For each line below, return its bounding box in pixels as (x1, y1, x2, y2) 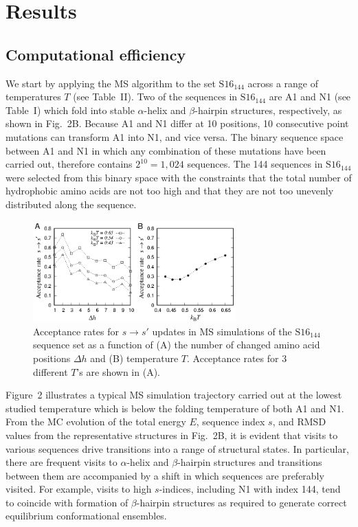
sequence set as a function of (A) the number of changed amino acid (33, 337, 320, 352)
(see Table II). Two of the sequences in (73, 89, 238, 104)
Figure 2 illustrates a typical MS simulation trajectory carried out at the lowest (5, 388, 342, 402)
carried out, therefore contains (5, 157, 133, 171)
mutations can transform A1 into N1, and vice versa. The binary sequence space (5, 129, 344, 144)
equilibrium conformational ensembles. (5, 508, 167, 523)
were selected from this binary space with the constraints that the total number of (5, 170, 352, 184)
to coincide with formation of (5, 495, 128, 509)
